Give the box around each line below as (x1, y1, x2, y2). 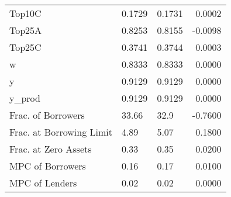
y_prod (9, 91, 40, 105)
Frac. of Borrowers (9, 108, 85, 122)
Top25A (9, 23, 42, 37)
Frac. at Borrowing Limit (9, 125, 112, 139)
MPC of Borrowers (9, 159, 86, 172)
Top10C (9, 6, 42, 20)
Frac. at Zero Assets (9, 142, 92, 155)
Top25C (9, 40, 42, 54)
